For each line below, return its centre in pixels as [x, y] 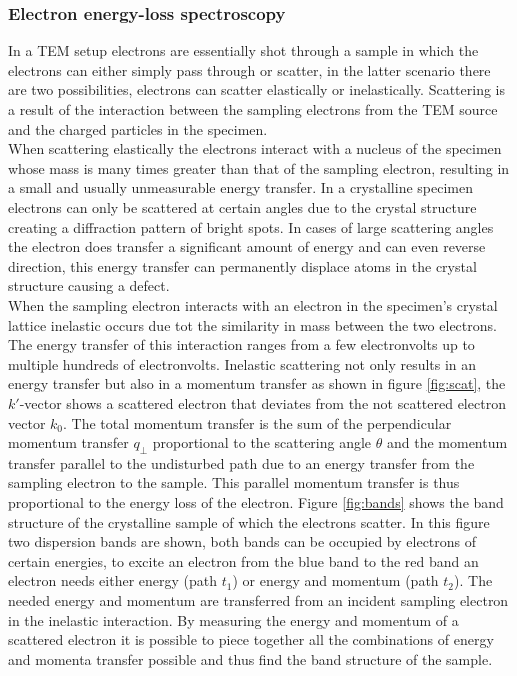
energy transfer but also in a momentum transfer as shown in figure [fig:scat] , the [257, 383]
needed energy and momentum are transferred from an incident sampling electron [258, 600]
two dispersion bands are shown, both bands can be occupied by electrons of [242, 541]
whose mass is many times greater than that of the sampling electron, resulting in [259, 167]
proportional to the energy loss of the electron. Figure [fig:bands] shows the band [256, 502]
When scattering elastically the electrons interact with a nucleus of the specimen [255, 148]
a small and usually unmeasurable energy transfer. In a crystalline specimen [240, 187]
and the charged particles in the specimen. [138, 128]
